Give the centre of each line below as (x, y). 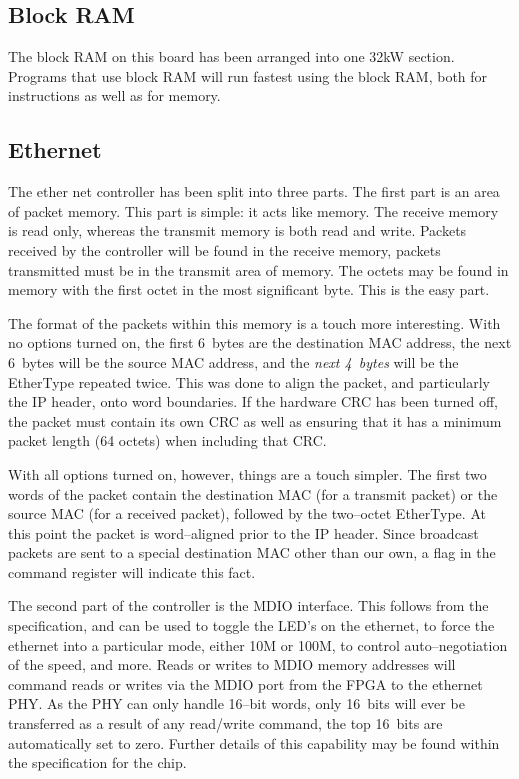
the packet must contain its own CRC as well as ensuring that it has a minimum (255, 420)
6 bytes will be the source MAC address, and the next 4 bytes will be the (233, 361)
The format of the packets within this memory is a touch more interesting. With (254, 322)
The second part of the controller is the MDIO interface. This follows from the (248, 605)
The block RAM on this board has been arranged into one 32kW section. (231, 56)
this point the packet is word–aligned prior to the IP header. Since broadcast (243, 532)
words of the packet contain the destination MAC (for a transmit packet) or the (253, 493)
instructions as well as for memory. (114, 95)
